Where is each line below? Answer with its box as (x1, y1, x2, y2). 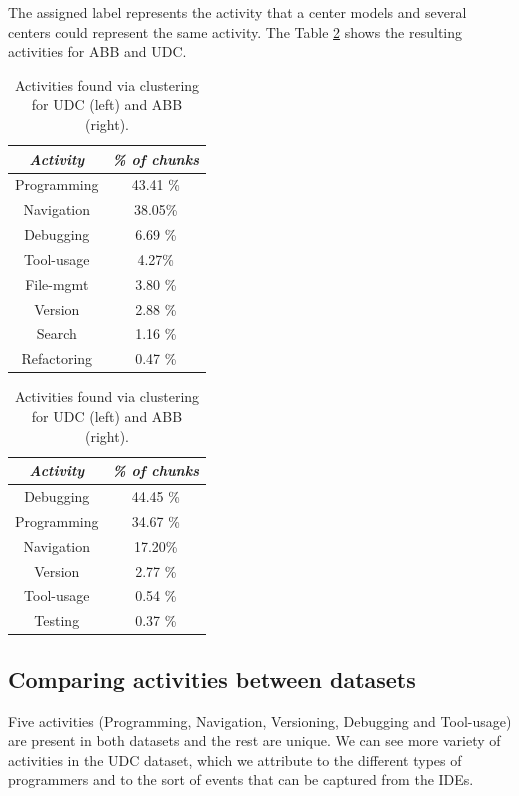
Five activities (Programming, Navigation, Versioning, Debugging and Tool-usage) (8, 710, 512, 731)
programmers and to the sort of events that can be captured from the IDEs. (8, 769, 474, 790)
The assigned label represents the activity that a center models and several (8, 2, 467, 22)
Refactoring (21, 348, 93, 369)
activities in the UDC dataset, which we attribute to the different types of (8, 749, 462, 770)
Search (36, 323, 77, 344)
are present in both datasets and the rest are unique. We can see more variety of (8, 730, 501, 751)
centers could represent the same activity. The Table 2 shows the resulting (8, 21, 463, 42)
